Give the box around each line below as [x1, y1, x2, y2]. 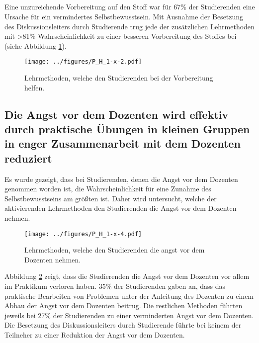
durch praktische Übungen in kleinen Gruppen [4, 121, 250, 136]
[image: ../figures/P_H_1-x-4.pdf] [24, 230, 142, 238]
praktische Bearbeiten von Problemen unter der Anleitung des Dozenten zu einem [4, 290, 254, 301]
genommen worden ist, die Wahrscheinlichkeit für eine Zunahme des [4, 183, 211, 194]
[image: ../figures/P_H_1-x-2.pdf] [24, 58, 142, 66]
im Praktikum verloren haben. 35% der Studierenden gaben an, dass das [4, 280, 225, 291]
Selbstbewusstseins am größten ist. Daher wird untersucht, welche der [4, 193, 217, 203]
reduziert [4, 150, 52, 166]
